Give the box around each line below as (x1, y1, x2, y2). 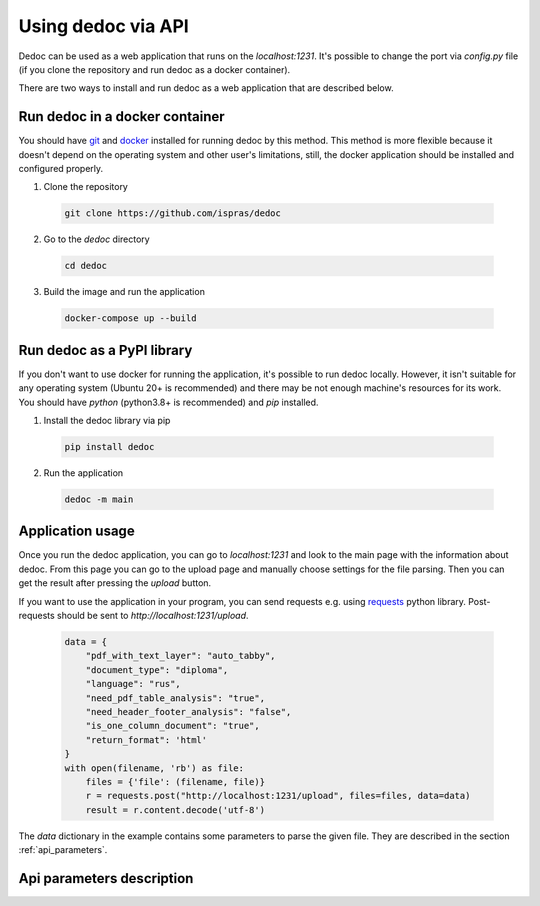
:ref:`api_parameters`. (18, 844, 108, 856)
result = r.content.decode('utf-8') (85, 804, 265, 815)
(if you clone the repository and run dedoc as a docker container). (18, 63, 291, 75)
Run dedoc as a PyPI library (18, 341, 193, 359)
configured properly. (18, 163, 104, 175)
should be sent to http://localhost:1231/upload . (56, 610, 249, 622)
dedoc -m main (64, 493, 134, 505)
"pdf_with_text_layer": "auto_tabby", (85, 650, 276, 662)
